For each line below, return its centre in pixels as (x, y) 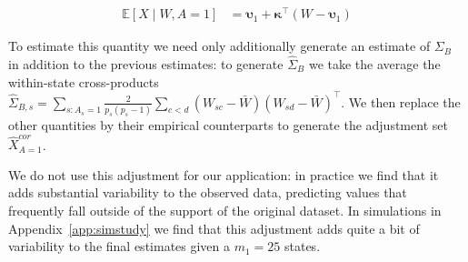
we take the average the (374, 63)
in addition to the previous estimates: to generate (146, 63)
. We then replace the (401, 101)
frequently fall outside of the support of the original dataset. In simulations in (225, 211)
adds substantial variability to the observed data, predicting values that (208, 192)
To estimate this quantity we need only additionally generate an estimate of (219, 46)
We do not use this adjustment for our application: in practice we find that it (224, 174)
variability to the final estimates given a (119, 246)
